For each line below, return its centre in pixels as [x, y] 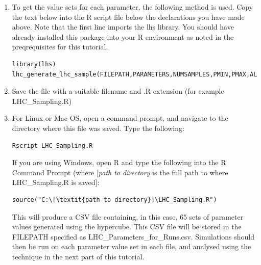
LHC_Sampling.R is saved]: [56, 182]
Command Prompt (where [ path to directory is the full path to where [120, 172]
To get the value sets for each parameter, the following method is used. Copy [133, 7]
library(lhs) [34, 64]
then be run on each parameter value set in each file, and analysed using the [132, 246]
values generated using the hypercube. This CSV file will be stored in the [127, 227]
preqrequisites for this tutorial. [60, 47]
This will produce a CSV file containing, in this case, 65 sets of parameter [128, 216]
